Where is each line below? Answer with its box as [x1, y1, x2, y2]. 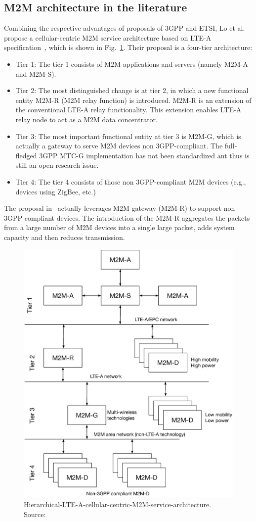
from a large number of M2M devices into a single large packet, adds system [4, 222, 235, 233]
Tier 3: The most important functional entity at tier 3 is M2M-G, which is [15, 131, 241, 141]
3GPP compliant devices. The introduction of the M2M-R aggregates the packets [4, 212, 250, 223]
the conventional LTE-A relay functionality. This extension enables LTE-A [15, 104, 242, 115]
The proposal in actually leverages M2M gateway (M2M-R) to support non [4, 203, 235, 213]
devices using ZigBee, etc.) [15, 186, 96, 196]
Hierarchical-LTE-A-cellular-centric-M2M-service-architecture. [24, 499, 212, 510]
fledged [15, 150, 37, 160]
